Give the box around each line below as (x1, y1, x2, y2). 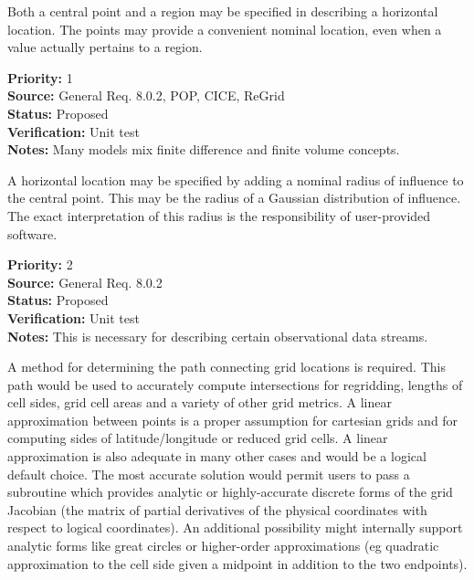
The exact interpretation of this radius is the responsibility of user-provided (7, 206, 431, 225)
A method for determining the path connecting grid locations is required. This (7, 357, 446, 376)
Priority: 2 (7, 255, 73, 274)
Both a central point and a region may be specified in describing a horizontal (7, 2, 438, 20)
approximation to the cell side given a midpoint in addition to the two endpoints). (7, 554, 468, 573)
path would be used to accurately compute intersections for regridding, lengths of (7, 374, 463, 394)
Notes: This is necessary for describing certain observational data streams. (7, 326, 428, 345)
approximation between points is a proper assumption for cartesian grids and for (7, 410, 458, 429)
